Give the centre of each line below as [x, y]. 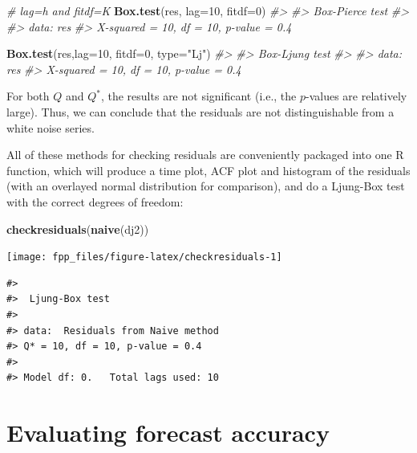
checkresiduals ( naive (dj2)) [78, 229]
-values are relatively [356, 96]
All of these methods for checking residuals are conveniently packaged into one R [205, 155]
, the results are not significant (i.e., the [198, 96]
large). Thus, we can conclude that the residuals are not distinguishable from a [200, 111]
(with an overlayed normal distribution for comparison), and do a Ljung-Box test [206, 186]
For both [28, 96]
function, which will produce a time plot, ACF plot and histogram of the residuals [208, 170]
